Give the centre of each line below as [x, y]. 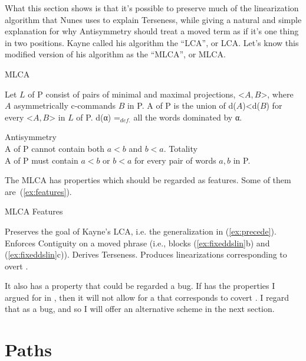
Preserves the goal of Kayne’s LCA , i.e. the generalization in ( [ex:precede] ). [141, 231]
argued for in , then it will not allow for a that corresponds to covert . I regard [147, 297]
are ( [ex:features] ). [38, 191]
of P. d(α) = [98, 117]
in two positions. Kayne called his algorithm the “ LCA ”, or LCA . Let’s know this [152, 42]
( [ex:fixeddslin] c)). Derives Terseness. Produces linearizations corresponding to [146, 254]
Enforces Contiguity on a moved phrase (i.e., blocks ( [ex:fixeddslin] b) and [137, 243]
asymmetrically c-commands [65, 105]
